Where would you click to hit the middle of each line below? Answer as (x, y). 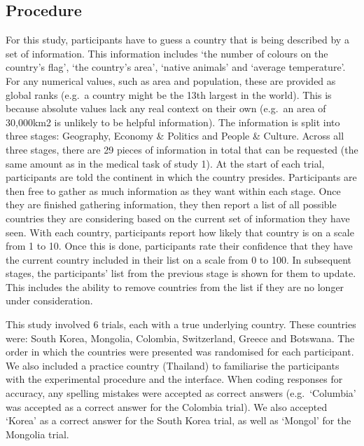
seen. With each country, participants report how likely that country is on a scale (180, 232)
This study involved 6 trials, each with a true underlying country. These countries (181, 324)
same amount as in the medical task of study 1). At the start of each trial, (165, 163)
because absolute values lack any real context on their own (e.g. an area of (166, 108)
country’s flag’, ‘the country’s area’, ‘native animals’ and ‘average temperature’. (176, 67)
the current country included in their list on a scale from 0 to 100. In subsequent (179, 259)
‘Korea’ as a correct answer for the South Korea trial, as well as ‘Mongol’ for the (178, 420)
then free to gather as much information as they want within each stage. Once (173, 190)
